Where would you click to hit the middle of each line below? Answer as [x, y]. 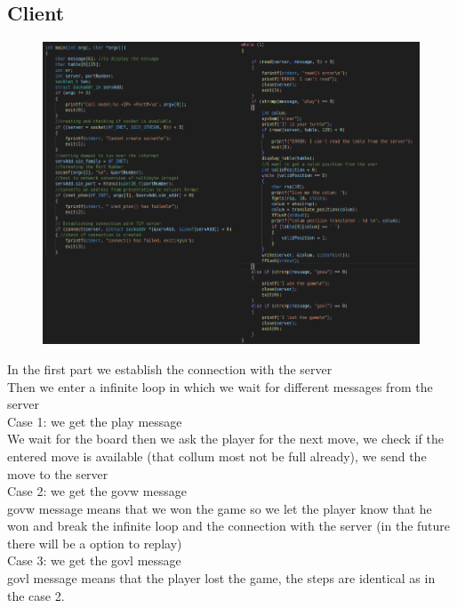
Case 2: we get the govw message [97, 491]
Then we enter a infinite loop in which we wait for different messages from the [220, 386]
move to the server [58, 473]
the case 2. [36, 595]
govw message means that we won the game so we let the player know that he [220, 508]
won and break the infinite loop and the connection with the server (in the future [229, 526]
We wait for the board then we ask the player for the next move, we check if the [225, 439]
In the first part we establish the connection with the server [170, 368]
